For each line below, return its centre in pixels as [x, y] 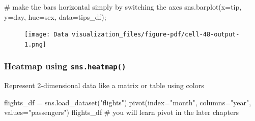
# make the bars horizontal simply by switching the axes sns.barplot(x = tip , [123, 7]
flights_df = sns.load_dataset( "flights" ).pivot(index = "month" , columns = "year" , [128, 102]
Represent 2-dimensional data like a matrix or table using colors [104, 85]
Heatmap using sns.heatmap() [65, 66]
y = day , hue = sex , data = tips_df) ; [55, 16]
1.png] [35, 44]
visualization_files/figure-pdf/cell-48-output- [156, 35]
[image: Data [46, 35]
